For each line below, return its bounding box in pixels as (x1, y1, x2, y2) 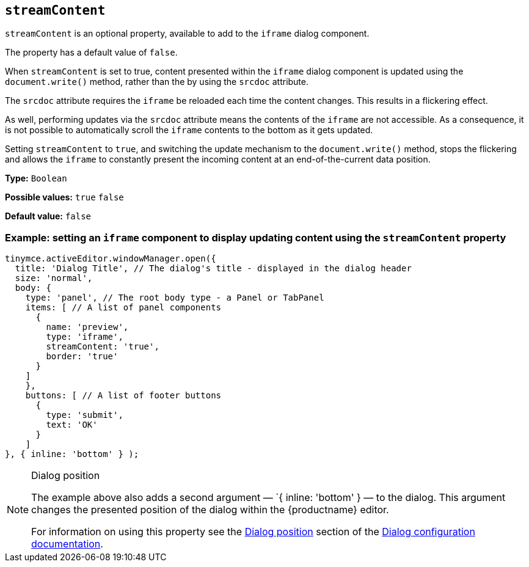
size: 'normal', (15, 273, 93, 283)
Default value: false (5, 211, 92, 222)
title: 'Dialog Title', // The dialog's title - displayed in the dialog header (15, 263, 412, 274)
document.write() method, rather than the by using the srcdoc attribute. (5, 76, 309, 87)
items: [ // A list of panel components (25, 302, 222, 313)
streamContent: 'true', (46, 342, 159, 352)
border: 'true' (46, 351, 119, 362)
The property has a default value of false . (5, 47, 178, 58)
